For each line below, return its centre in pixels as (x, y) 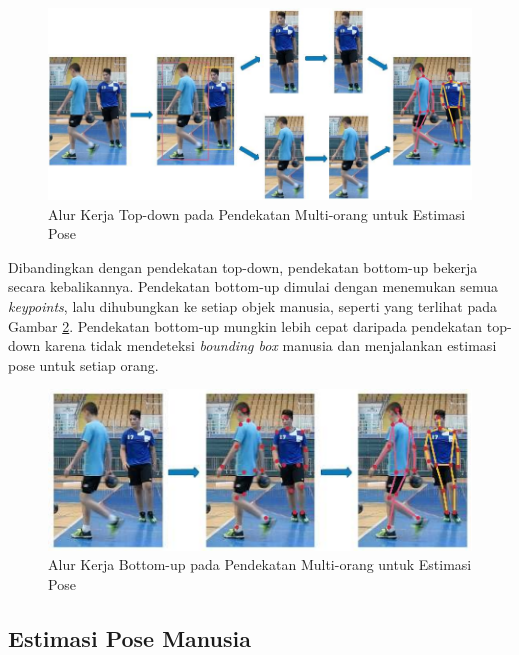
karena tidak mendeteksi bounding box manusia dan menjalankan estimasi (270, 345)
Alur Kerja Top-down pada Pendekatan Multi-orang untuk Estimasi (257, 213)
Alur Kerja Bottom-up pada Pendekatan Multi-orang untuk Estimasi (260, 564)
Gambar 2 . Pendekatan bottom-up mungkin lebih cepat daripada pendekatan (245, 325)
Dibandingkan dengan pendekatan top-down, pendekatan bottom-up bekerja (243, 266)
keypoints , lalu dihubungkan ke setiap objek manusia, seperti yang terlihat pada (253, 306)
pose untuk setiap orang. (83, 364)
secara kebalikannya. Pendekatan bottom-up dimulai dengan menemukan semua (253, 286)
